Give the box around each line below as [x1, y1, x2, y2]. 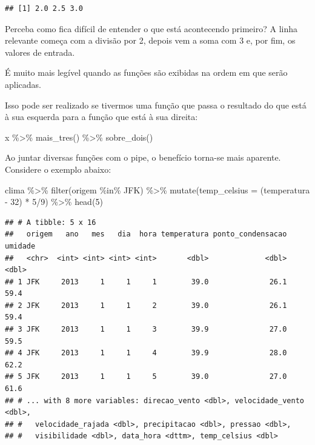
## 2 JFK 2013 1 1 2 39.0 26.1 [5, 301, 287, 310]
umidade [5, 241, 36, 250]
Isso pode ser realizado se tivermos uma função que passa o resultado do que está [5, 98, 307, 111]
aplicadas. [5, 78, 41, 90]
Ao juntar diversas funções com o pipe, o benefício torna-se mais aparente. [5, 151, 281, 164]
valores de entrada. [5, 45, 75, 58]
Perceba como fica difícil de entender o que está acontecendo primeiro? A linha [5, 22, 297, 35]
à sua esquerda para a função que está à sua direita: [5, 110, 198, 123]
